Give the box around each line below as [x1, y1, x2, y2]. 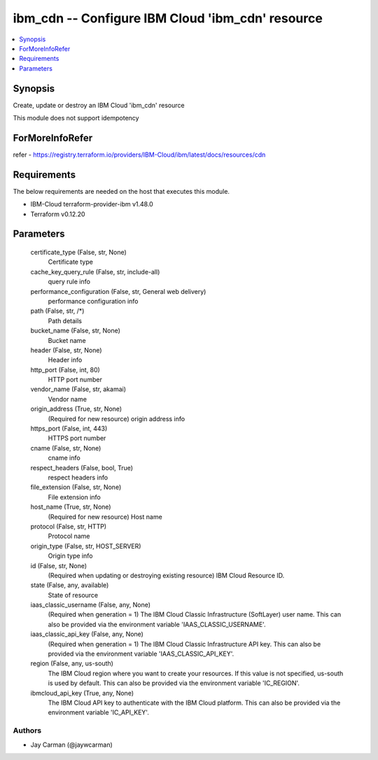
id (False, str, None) [30, 561, 87, 570]
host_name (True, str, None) [30, 502, 111, 511]
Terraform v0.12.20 [30, 210, 85, 218]
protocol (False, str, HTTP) [30, 522, 107, 530]
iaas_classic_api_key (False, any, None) [30, 630, 143, 638]
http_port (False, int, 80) [30, 365, 101, 374]
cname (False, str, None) [30, 444, 101, 452]
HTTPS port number [48, 434, 106, 442]
